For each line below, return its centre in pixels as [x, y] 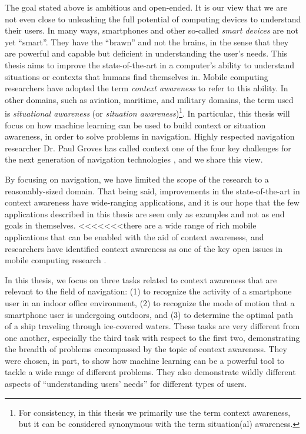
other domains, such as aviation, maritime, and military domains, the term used [149, 99]
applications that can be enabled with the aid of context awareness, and [134, 236]
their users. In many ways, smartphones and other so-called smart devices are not [152, 30]
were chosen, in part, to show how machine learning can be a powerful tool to [145, 360]
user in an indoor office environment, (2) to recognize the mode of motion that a [150, 302]
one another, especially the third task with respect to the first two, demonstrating [152, 337]
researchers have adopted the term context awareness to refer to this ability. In [147, 88]
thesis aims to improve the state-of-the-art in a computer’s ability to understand [150, 64]
